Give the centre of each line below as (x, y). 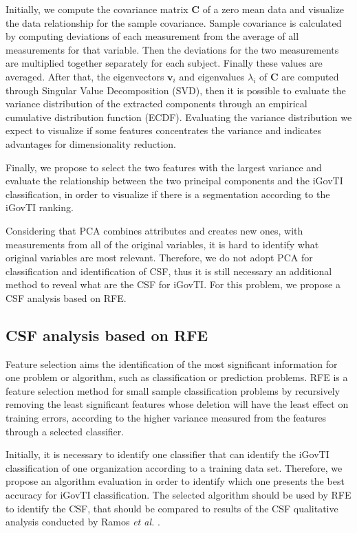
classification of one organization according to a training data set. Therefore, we (174, 467)
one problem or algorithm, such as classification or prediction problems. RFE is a (177, 377)
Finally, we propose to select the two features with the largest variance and (164, 167)
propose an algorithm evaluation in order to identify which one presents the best (175, 481)
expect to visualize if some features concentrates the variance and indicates (163, 130)
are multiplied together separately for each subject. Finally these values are (164, 63)
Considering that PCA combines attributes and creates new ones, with (154, 230)
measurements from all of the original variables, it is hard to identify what (162, 244)
